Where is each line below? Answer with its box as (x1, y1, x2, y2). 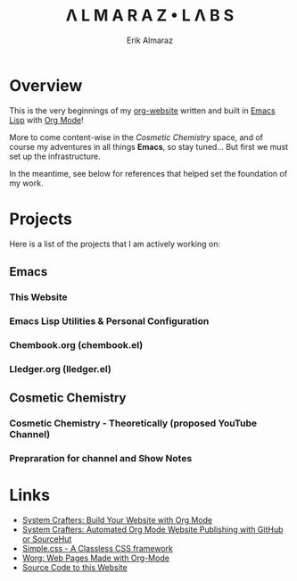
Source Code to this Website (21, 561, 128, 572)
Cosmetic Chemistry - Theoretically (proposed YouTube (9, 417, 257, 429)
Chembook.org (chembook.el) (9, 338, 144, 351)
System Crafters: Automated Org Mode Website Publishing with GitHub (21, 524, 284, 535)
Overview (9, 75, 83, 95)
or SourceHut (21, 533, 72, 544)
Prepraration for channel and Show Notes (9, 452, 193, 464)
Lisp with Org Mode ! (9, 114, 84, 125)
